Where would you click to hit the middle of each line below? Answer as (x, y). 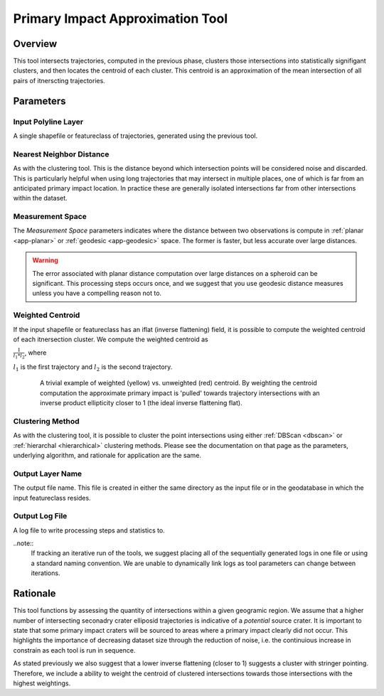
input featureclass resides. (52, 498)
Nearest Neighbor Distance (61, 154)
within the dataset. (40, 198)
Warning (45, 260)
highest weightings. (42, 683)
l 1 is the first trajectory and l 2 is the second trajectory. (93, 368)
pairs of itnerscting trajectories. (59, 80)
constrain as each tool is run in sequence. (74, 650)
